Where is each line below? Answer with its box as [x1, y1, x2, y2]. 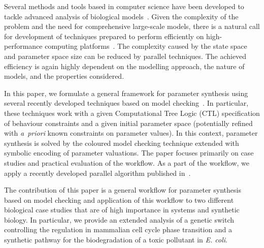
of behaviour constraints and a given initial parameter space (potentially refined [4, 117, 253, 128]
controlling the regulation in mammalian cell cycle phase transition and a [4, 224, 233, 235]
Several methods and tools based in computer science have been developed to [4, 1, 244, 11]
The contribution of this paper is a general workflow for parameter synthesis [4, 184, 241, 195]
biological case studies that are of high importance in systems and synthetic [4, 204, 240, 215]
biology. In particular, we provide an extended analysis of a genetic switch [4, 214, 235, 225]
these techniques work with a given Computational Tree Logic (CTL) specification [4, 107, 260, 118]
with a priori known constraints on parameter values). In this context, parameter [4, 128, 258, 138]
